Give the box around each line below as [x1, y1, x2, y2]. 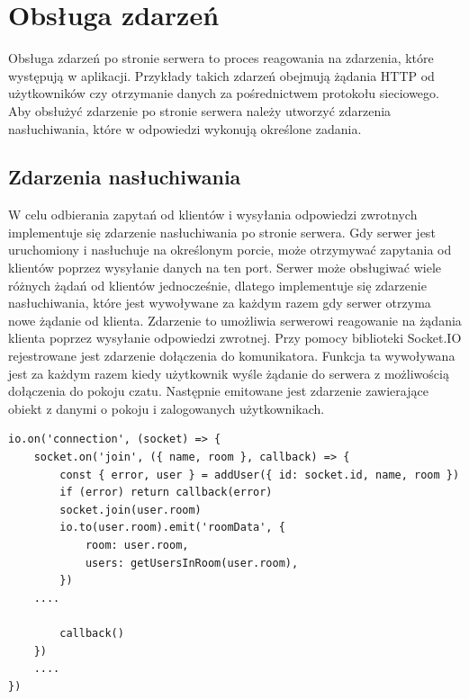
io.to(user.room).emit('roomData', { [59, 521, 285, 534]
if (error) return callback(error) [59, 486, 273, 499]
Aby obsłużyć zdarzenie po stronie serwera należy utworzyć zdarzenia [8, 101, 392, 120]
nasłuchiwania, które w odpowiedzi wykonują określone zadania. [8, 119, 362, 138]
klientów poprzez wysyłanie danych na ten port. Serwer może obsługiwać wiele [8, 258, 442, 277]
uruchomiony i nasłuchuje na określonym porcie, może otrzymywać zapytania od [8, 240, 452, 259]
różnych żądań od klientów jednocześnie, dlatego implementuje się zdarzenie [8, 275, 427, 294]
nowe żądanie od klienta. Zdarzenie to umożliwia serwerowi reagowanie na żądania [8, 310, 462, 329]
